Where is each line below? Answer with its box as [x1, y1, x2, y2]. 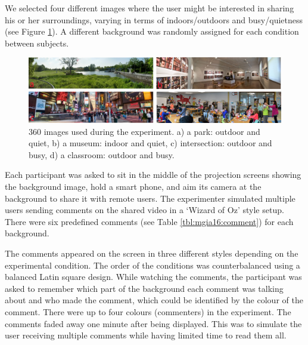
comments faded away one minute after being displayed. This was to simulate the [5, 317, 302, 329]
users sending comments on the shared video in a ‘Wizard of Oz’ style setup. [5, 204, 284, 216]
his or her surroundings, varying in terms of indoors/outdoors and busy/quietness [5, 13, 303, 26]
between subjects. [5, 36, 69, 49]
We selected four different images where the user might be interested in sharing [5, 2, 294, 14]
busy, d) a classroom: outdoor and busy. [29, 148, 175, 161]
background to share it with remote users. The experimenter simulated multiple [5, 192, 295, 204]
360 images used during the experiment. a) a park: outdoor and [29, 125, 260, 137]
